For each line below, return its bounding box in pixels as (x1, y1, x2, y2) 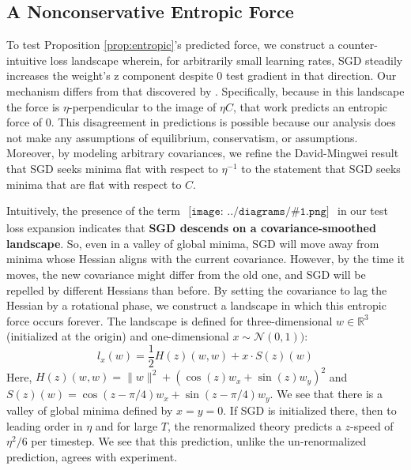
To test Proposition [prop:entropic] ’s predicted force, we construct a (6, 36, 334, 53)
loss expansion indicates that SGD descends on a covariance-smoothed (6, 220, 376, 236)
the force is (6, 98, 60, 115)
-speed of (350, 417, 394, 434)
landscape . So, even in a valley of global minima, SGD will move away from (6, 235, 379, 251)
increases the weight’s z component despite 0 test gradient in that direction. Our (6, 67, 397, 84)
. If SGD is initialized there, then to (223, 401, 397, 418)
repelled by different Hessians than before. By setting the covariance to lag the (6, 281, 387, 298)
